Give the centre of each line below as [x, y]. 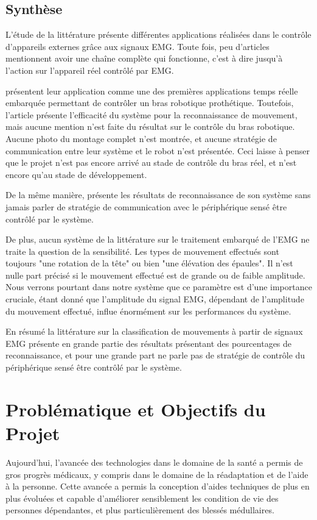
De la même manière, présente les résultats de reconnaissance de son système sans [158, 195]
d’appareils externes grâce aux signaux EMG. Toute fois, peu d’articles [138, 46]
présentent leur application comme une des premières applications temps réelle [152, 91]
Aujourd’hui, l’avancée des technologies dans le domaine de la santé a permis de [154, 462]
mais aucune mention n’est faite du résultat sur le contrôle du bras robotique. [150, 126]
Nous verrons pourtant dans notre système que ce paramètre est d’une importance [159, 287]
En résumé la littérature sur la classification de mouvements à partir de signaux [154, 331]
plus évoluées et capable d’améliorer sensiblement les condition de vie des [142, 498]
